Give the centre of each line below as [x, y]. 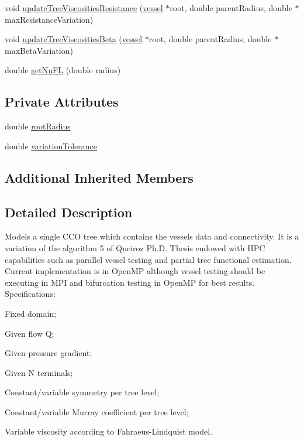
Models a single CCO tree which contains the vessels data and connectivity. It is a [152, 236]
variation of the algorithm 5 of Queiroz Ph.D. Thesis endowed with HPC [135, 247]
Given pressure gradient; [49, 353]
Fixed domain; [31, 313]
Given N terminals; [39, 372]
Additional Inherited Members [99, 177]
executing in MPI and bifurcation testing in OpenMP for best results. [130, 282]
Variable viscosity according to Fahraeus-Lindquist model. [109, 431]
